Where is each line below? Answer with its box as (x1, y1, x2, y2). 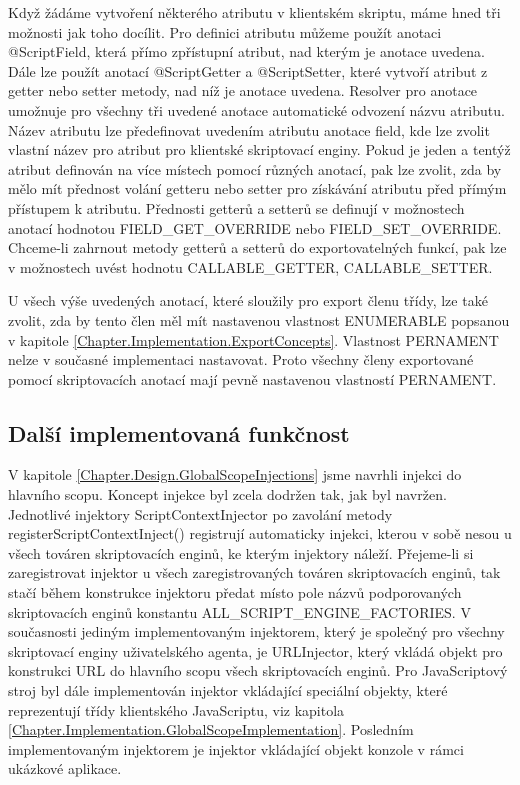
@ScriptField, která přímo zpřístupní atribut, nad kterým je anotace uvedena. (8, 41, 485, 62)
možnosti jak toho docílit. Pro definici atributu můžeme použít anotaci (8, 21, 442, 42)
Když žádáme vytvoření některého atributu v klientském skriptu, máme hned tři (8, 2, 501, 22)
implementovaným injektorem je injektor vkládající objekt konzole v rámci (8, 738, 464, 759)
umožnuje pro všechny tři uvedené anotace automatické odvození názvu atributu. (8, 99, 505, 120)
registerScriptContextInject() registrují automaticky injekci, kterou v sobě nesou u (8, 523, 512, 544)
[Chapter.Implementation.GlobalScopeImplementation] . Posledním (8, 719, 414, 740)
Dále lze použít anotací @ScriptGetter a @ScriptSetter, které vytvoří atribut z (8, 60, 488, 81)
